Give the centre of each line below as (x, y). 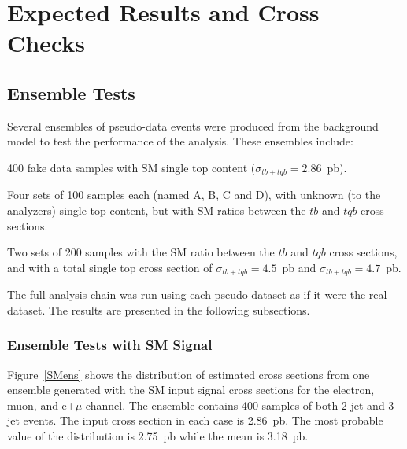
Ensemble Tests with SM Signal (110, 345)
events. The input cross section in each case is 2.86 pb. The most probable (203, 420)
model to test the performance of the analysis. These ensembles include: (180, 141)
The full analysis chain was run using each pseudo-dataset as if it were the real (197, 294)
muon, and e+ (41, 405)
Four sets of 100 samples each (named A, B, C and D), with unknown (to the (194, 195)
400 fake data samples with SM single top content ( (131, 167)
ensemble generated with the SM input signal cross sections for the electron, (191, 390)
